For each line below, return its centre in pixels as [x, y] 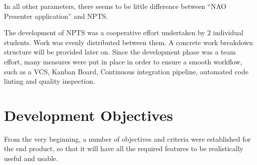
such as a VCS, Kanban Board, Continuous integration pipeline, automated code [126, 71]
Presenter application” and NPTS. [56, 16]
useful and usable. [31, 158]
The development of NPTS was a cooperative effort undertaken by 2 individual [124, 32]
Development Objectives [88, 115]
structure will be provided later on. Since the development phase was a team [120, 52]
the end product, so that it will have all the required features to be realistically [124, 148]
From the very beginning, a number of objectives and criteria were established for [128, 138]
